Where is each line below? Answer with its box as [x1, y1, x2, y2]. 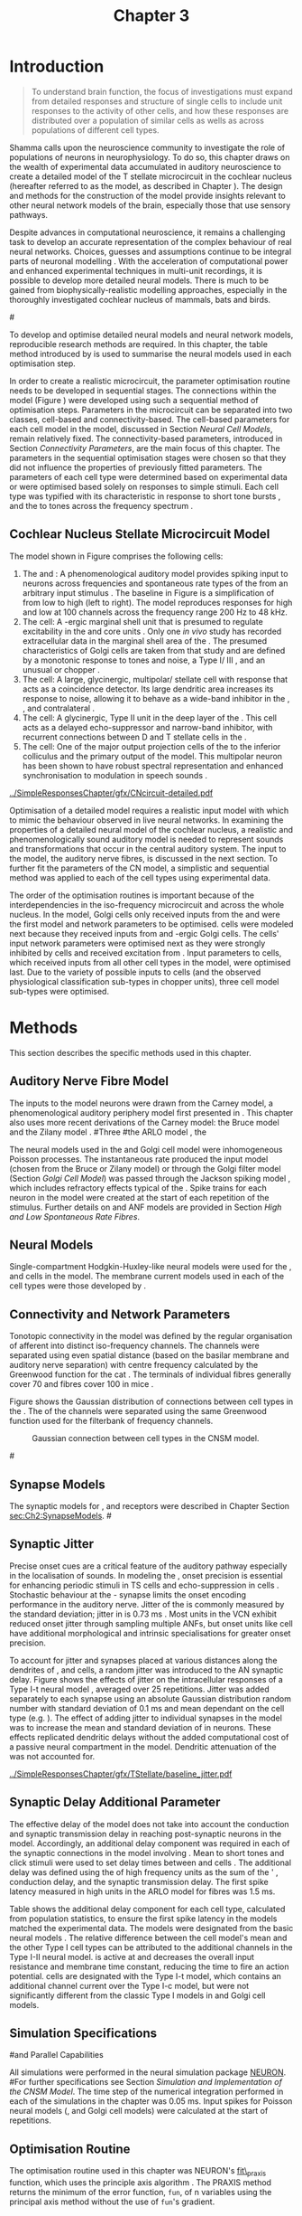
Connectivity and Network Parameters [9, 1306, 231, 1322]
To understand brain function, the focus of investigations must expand [31, 86, 293, 97]
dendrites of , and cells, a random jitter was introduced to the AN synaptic [9, 1664, 284, 1675]
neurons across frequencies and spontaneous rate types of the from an [22, 578, 288, 589]
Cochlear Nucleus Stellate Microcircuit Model [9, 526, 270, 542]
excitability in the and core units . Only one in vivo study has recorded [22, 626, 282, 637]
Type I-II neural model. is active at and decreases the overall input [9, 1951, 255, 1962]
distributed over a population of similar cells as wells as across [31, 115, 264, 126]
